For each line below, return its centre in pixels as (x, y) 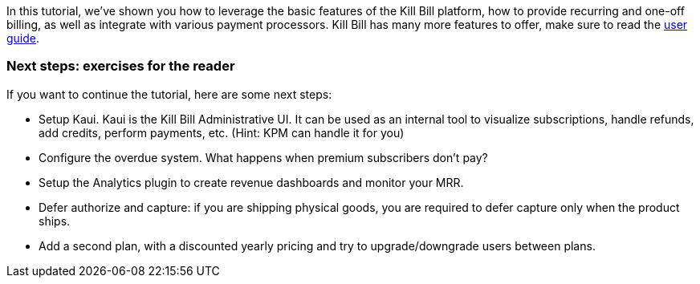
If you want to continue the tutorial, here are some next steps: (169, 94)
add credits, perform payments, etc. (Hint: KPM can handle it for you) (222, 132)
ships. (55, 221)
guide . (23, 38)
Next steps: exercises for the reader (121, 66)
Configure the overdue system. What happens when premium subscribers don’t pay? (263, 157)
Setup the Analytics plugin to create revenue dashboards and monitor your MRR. (251, 182)
